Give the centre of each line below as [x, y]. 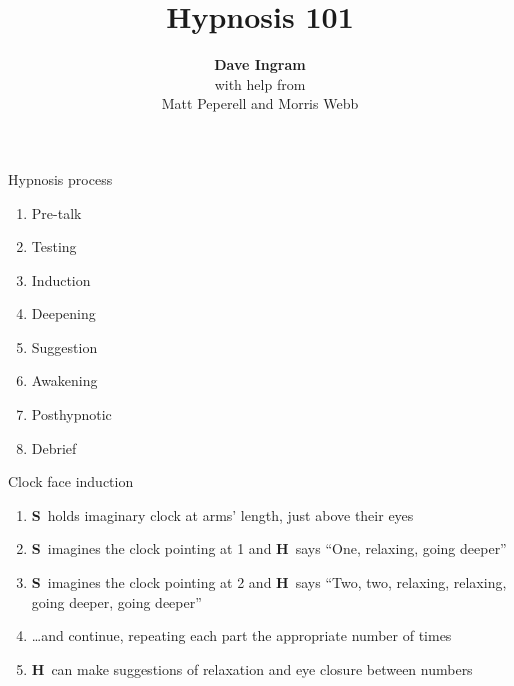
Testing [54, 246]
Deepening [63, 313]
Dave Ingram [260, 64]
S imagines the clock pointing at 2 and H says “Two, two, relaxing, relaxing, [269, 582]
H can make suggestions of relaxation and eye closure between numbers [252, 668]
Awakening [64, 380]
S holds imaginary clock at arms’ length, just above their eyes [222, 514]
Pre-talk [56, 212]
